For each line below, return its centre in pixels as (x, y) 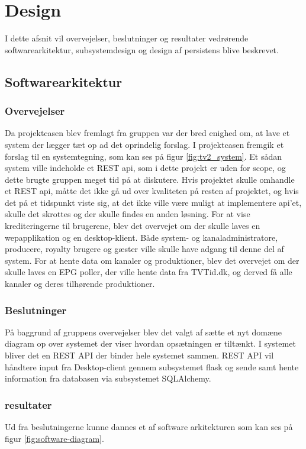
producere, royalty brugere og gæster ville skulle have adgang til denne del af (144, 249)
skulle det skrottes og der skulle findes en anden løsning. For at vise (128, 214)
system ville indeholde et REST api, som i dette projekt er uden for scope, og (145, 168)
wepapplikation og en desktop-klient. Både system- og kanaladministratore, (141, 237)
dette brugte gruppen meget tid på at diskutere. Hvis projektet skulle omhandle (150, 179)
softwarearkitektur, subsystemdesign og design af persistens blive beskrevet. (142, 49)
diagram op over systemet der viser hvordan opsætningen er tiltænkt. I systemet (150, 343)
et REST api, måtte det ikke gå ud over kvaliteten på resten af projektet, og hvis (152, 191)
